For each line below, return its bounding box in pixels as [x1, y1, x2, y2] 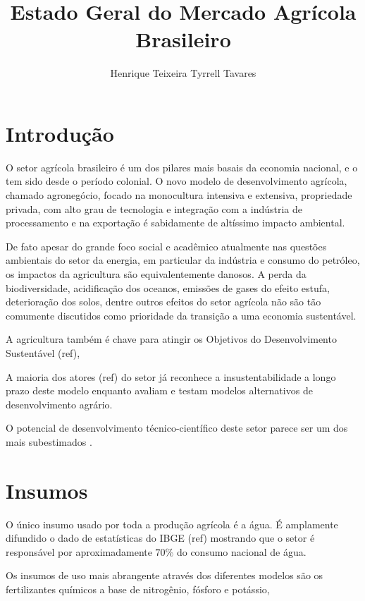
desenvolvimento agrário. [6, 396, 113, 411]
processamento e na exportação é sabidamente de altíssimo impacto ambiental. [6, 215, 345, 230]
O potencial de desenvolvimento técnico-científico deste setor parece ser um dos [6, 420, 348, 435]
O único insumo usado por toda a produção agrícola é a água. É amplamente [6, 516, 338, 531]
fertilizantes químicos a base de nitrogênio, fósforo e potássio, [6, 582, 270, 597]
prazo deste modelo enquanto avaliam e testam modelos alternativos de [6, 383, 313, 398]
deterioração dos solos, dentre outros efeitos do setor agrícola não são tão [6, 294, 321, 309]
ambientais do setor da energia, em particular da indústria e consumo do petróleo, [6, 253, 360, 267]
